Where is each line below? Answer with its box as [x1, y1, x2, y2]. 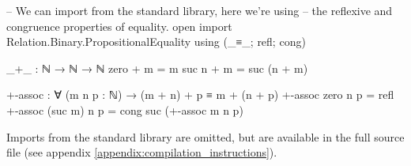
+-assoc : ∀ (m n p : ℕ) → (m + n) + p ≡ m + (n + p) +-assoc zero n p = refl [6, 86, 394, 103]
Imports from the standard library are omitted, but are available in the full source [6, 128, 405, 145]
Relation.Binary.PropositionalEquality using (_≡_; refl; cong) [6, 33, 306, 50]
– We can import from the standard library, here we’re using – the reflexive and [6, 2, 393, 18]
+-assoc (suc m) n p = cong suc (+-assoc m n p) [6, 101, 243, 118]
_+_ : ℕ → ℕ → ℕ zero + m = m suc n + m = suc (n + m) [6, 59, 308, 76]
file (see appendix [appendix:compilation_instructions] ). [6, 144, 277, 160]
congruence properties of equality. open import [6, 17, 232, 34]
